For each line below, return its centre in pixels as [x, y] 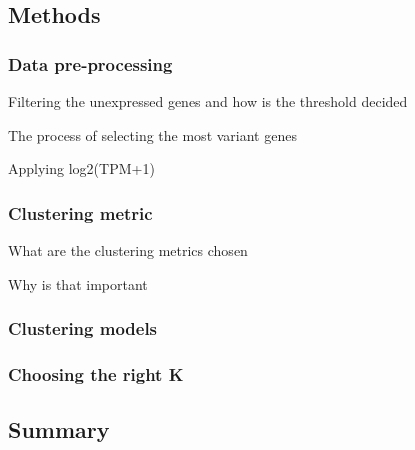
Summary [59, 429]
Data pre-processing [90, 63]
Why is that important [78, 283]
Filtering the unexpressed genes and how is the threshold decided [208, 101]
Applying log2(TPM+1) [81, 168]
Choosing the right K [96, 373]
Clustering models [83, 328]
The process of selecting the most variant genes [152, 134]
